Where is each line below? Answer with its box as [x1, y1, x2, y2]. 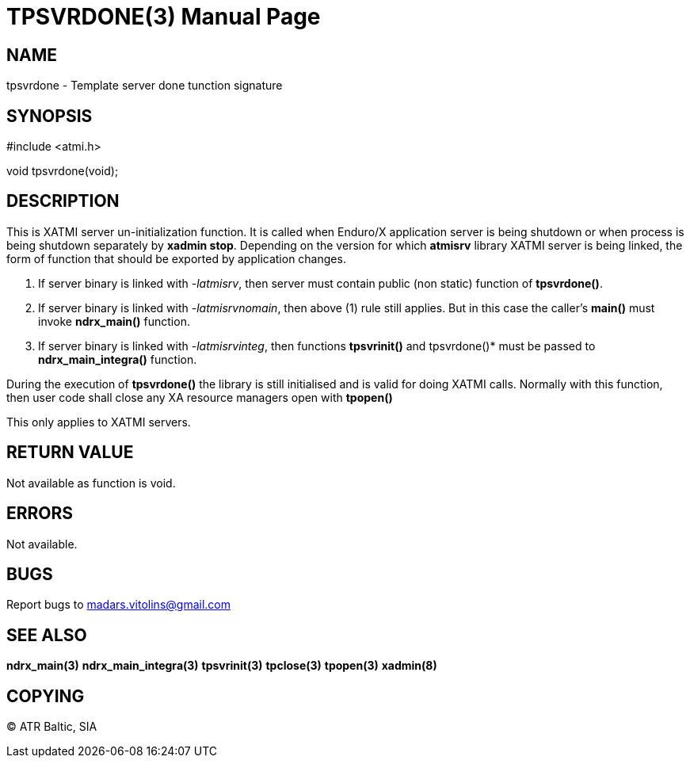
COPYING [6, 686, 85, 706]
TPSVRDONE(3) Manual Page [6, 3, 321, 30]
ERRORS [6, 503, 74, 524]
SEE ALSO [6, 625, 87, 645]
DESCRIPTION [6, 191, 120, 212]
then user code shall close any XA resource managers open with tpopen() [6, 390, 393, 404]
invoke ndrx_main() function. [38, 314, 190, 328]
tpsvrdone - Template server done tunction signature [6, 78, 283, 93]
